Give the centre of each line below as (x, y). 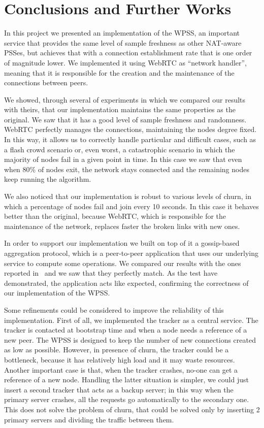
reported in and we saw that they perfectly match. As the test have (111, 273)
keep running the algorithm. (48, 179)
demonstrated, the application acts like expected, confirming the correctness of (126, 283)
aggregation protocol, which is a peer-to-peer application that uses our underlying (131, 253)
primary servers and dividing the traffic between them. (89, 419)
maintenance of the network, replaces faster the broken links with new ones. (122, 226)
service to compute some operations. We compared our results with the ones (123, 263)
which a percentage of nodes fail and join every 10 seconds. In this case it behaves (131, 206)
